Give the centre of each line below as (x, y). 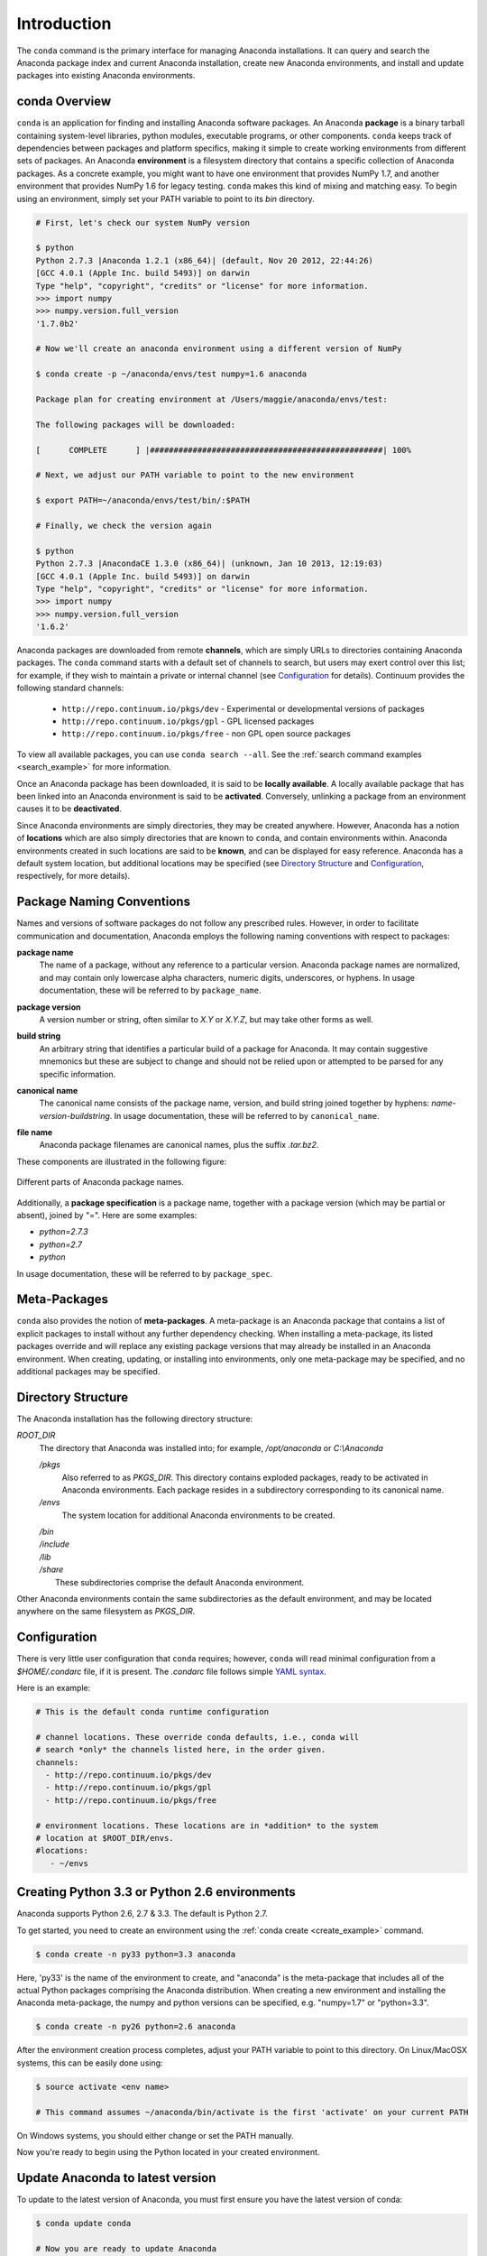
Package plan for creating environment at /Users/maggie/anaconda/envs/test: (211, 400)
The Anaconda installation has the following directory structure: (135, 1419)
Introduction (64, 23)
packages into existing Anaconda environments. (106, 76)
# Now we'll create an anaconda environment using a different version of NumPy (219, 349)
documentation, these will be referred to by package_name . (150, 990)
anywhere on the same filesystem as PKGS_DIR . (106, 1612)
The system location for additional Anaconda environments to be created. (198, 1515)
